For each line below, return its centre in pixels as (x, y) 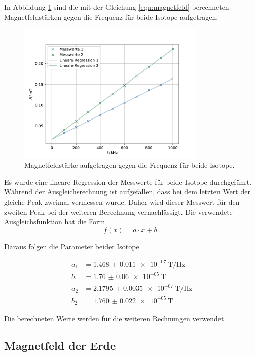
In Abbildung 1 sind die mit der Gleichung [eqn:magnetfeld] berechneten (117, 7)
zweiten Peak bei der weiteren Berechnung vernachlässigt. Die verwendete (118, 211)
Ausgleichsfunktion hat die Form (55, 222)
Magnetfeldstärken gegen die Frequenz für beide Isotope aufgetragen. (111, 16)
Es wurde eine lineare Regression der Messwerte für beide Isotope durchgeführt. (128, 182)
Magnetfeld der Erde (60, 346)
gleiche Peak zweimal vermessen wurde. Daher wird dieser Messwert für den (122, 201)
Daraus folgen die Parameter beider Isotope (72, 246)
